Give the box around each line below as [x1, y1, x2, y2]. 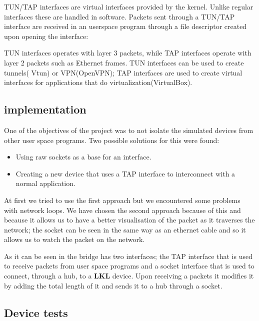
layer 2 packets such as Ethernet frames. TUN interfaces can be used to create [4, 57, 244, 67]
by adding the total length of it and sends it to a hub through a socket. [4, 280, 222, 290]
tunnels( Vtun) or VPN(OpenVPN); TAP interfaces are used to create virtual [4, 67, 242, 77]
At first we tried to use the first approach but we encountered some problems [4, 194, 240, 205]
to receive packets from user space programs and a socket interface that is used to [4, 260, 254, 271]
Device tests [4, 304, 68, 320]
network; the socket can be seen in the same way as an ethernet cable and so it [4, 224, 246, 234]
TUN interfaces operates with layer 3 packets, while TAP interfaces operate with [4, 47, 251, 58]
